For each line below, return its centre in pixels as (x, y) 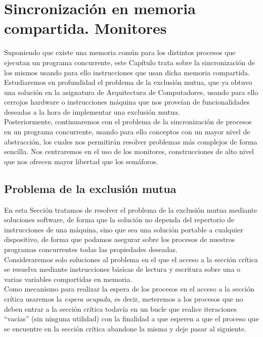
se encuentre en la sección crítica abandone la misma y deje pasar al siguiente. (125, 328)
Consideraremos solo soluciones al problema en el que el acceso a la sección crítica (131, 259)
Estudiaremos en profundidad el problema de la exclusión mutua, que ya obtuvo (128, 82)
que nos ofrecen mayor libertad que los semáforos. (81, 161)
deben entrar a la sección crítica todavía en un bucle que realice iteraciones (120, 308)
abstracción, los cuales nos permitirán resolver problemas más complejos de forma (131, 141)
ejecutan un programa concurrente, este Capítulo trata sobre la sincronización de (129, 62)
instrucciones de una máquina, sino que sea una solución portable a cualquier (124, 229)
